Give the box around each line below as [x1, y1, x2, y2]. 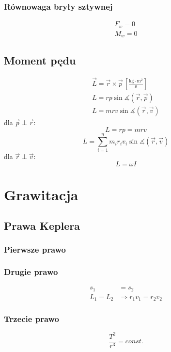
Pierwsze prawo [4, 243, 66, 256]
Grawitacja [4, 185, 78, 205]
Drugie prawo [4, 265, 58, 277]
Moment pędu [4, 52, 76, 67]
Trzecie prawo [4, 313, 60, 325]
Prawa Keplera [4, 218, 80, 233]
